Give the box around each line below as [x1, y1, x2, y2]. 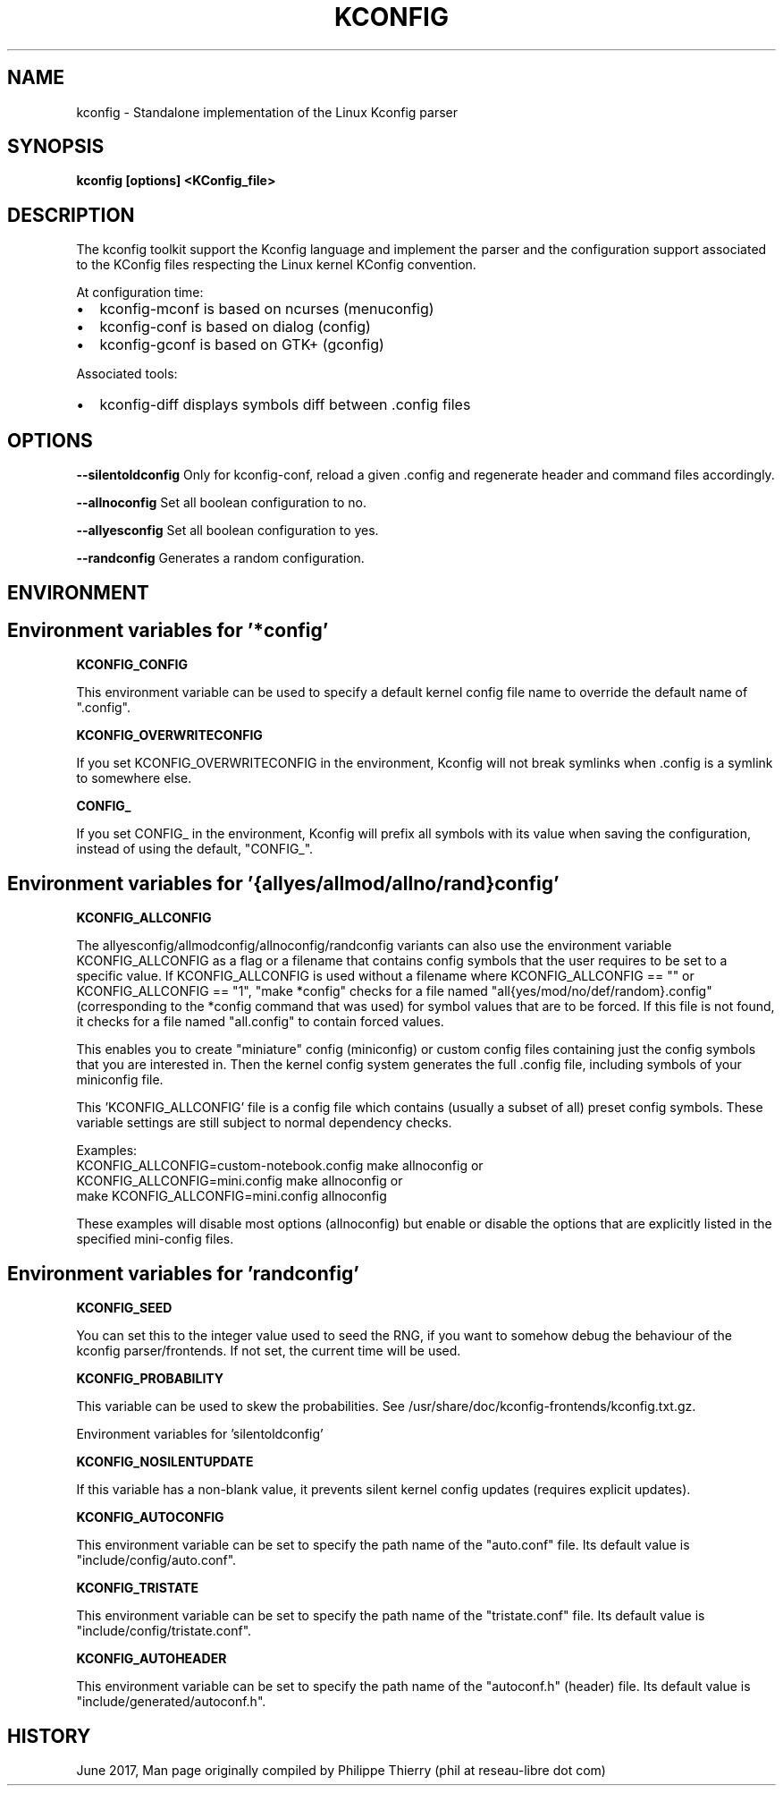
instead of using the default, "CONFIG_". [76, 841, 314, 857]
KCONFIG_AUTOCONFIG [76, 1509, 224, 1525]
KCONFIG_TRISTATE [76, 1580, 198, 1596]
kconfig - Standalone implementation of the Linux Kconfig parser [76, 104, 458, 120]
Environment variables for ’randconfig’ [7, 1262, 359, 1285]
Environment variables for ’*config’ [7, 618, 329, 642]
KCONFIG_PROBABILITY [76, 1371, 224, 1387]
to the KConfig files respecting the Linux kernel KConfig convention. [76, 257, 476, 273]
